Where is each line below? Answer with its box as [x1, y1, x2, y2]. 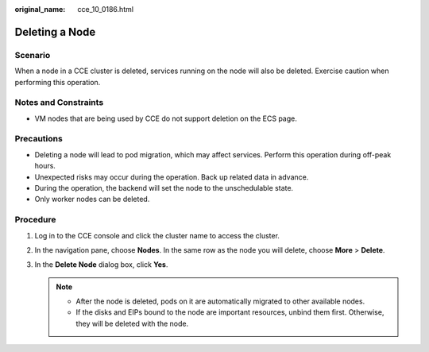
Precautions [14, 133, 63, 145]
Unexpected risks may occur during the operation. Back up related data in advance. [34, 172, 309, 182]
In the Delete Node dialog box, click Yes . [34, 260, 168, 269]
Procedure [14, 215, 56, 226]
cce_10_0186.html [77, 5, 134, 14]
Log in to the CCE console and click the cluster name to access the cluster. [34, 230, 280, 240]
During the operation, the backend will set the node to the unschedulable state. [34, 184, 294, 192]
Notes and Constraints [14, 97, 104, 108]
